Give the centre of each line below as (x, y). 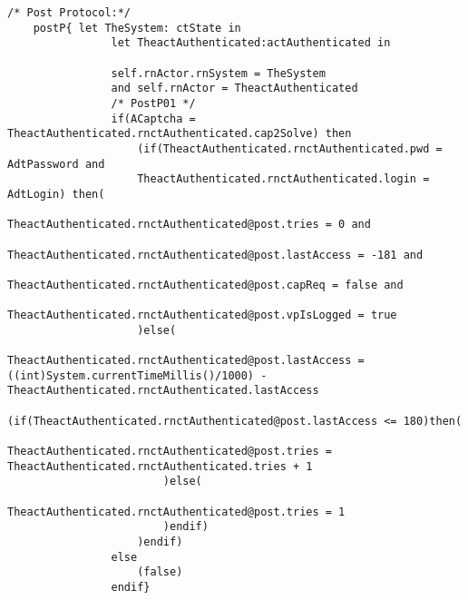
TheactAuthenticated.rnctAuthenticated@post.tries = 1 (176, 511)
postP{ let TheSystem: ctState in (137, 28)
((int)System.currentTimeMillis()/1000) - (137, 375)
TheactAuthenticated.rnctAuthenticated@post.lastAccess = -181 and (215, 255)
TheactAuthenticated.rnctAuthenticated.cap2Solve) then (180, 134)
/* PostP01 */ (153, 103)
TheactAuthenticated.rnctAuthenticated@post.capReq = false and (205, 285)
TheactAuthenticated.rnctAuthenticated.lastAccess (163, 391)
